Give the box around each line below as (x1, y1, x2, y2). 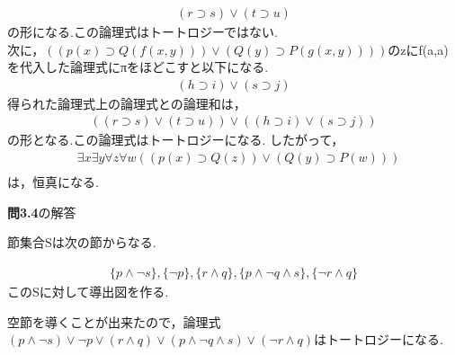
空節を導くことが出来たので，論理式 (7, 312, 221, 331)
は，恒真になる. (7, 173, 99, 191)
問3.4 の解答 (7, 202, 76, 221)
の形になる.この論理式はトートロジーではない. (7, 22, 278, 41)
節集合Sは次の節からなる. (7, 233, 156, 252)
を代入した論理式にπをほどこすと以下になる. (7, 58, 269, 76)
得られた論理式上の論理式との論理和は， (7, 93, 246, 112)
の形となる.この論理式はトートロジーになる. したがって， (7, 130, 344, 149)
